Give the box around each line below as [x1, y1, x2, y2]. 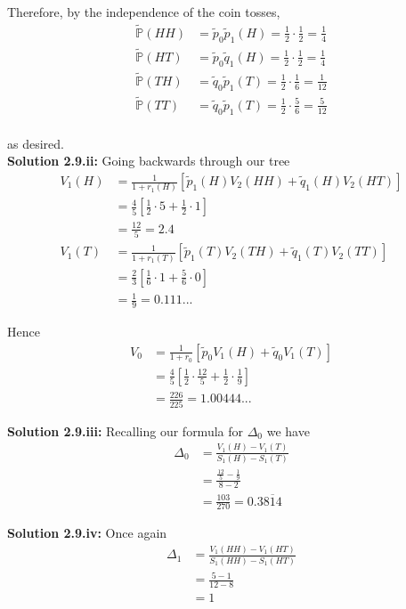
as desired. [7, 134, 64, 152]
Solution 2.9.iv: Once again [7, 524, 167, 542]
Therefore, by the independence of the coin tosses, [7, 3, 280, 20]
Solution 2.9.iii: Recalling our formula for [7, 421, 243, 440]
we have [266, 421, 310, 440]
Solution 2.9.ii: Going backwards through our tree [7, 151, 290, 170]
